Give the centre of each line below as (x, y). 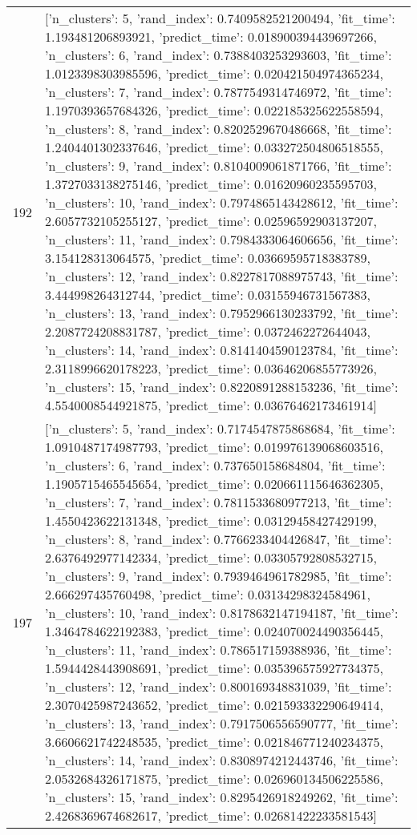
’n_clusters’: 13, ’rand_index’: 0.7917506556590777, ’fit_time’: (222, 723)
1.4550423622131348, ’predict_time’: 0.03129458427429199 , (211, 520)
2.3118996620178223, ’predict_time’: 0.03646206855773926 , (211, 368)
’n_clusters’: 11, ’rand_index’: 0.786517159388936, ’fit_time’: (219, 649)
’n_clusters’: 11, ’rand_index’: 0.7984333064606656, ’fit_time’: (222, 239)
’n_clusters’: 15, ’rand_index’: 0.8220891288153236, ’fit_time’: (222, 387)
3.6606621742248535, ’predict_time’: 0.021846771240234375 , (214, 742)
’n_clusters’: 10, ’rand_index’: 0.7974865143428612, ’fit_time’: (222, 202)
